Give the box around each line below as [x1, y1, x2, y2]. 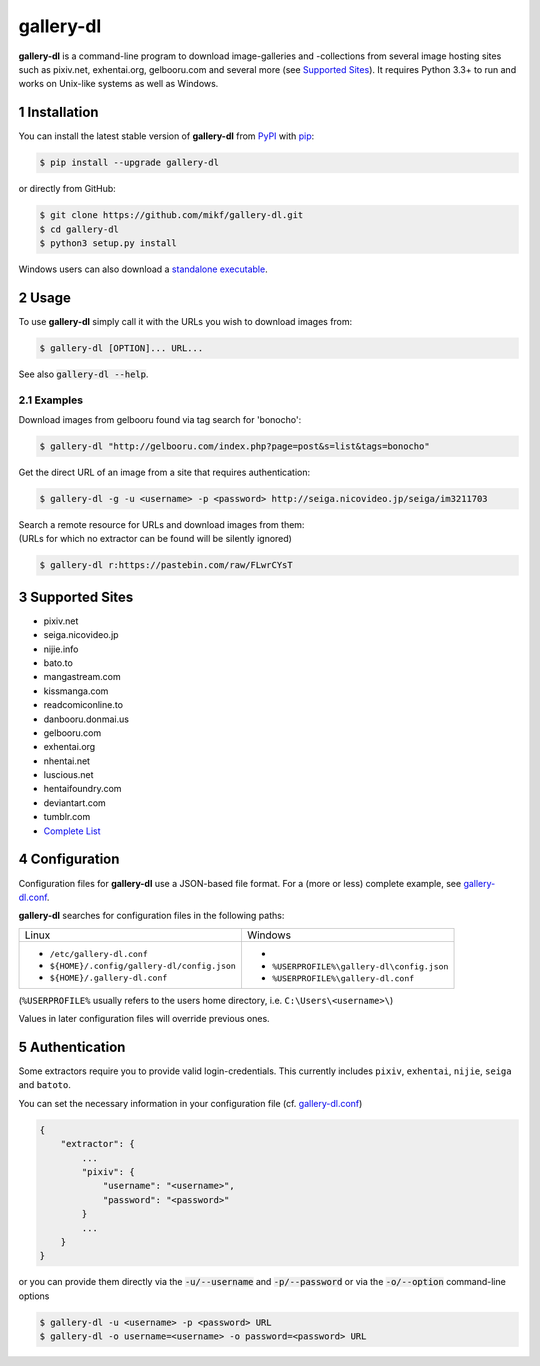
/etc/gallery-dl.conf [49, 949, 149, 960]
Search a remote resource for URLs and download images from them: [18, 518, 305, 530]
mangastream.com [43, 671, 121, 683]
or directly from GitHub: [18, 183, 117, 195]
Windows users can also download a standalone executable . [18, 263, 269, 275]
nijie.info [43, 643, 79, 655]
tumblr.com [43, 811, 91, 823]
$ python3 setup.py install [39, 237, 177, 249]
